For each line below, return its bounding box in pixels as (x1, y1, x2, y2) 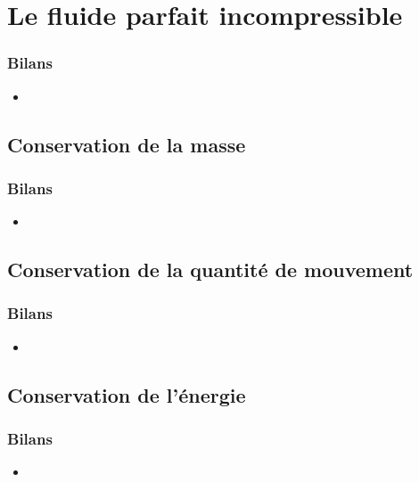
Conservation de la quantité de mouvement (7, 256, 414, 283)
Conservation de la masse (7, 130, 246, 158)
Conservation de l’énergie (7, 380, 246, 408)
